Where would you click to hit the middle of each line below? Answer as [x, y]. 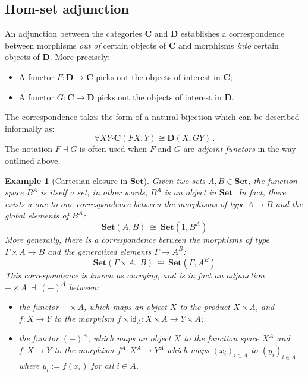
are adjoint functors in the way [240, 149]
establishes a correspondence [232, 34]
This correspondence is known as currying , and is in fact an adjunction [135, 275]
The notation [29, 149]
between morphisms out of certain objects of [85, 45]
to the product [205, 307]
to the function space [221, 338]
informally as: [30, 128]
